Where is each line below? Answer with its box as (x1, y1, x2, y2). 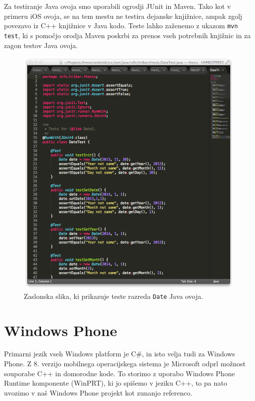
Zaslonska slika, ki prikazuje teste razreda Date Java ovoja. (24, 290, 204, 301)
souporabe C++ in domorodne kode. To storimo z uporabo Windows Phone (4, 368, 235, 378)
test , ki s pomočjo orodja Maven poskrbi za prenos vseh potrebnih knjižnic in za (4, 30, 251, 40)
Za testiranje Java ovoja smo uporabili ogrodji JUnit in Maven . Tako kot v (4, 1, 231, 11)
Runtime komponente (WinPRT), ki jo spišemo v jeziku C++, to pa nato (4, 378, 227, 388)
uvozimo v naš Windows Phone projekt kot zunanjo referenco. (4, 387, 193, 398)
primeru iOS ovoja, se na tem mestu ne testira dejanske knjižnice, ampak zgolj (4, 10, 243, 21)
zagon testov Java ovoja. (4, 40, 78, 50)
